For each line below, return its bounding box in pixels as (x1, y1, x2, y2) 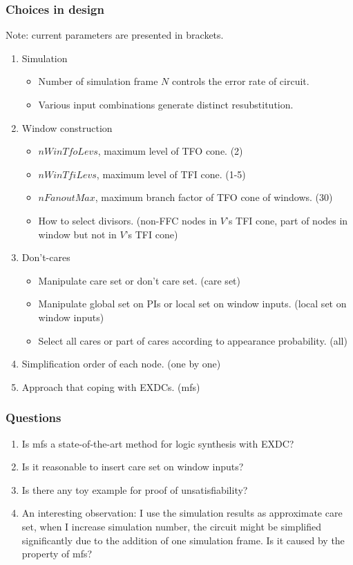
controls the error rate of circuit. (172, 74, 309, 88)
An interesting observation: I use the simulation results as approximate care (21, 506, 343, 520)
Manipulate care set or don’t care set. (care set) (38, 273, 240, 287)
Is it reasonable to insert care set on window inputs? (21, 459, 244, 474)
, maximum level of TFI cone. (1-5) (96, 166, 246, 181)
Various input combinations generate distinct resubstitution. (38, 97, 294, 111)
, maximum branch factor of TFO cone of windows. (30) (95, 190, 333, 204)
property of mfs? (21, 546, 93, 561)
